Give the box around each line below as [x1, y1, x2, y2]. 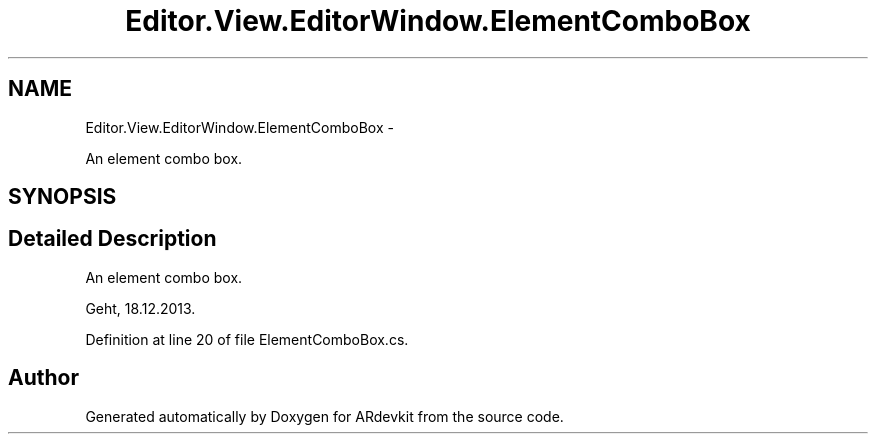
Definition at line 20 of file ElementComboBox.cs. [85, 330, 409, 348]
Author [8, 365, 79, 391]
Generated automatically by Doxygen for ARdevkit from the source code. [85, 407, 564, 425]
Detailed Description [8, 226, 217, 252]
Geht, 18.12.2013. [85, 299, 196, 317]
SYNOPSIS [8, 184, 117, 210]
